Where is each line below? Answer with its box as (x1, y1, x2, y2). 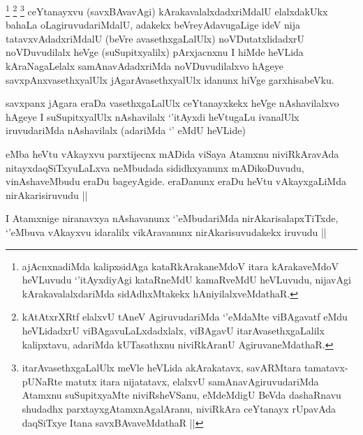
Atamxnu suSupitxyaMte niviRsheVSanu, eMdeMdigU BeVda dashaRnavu (22, 388, 341, 402)
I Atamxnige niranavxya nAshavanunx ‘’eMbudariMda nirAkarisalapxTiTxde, (6, 211, 339, 226)
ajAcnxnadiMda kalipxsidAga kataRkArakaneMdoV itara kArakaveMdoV (22, 258, 339, 273)
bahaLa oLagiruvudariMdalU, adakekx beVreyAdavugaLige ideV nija (6, 17, 300, 32)
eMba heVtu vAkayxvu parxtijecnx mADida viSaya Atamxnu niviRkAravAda (6, 147, 339, 161)
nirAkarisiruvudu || (6, 187, 88, 202)
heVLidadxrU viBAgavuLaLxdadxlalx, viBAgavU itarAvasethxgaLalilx (22, 323, 325, 337)
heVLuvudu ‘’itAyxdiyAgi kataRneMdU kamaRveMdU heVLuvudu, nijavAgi (22, 272, 351, 287)
